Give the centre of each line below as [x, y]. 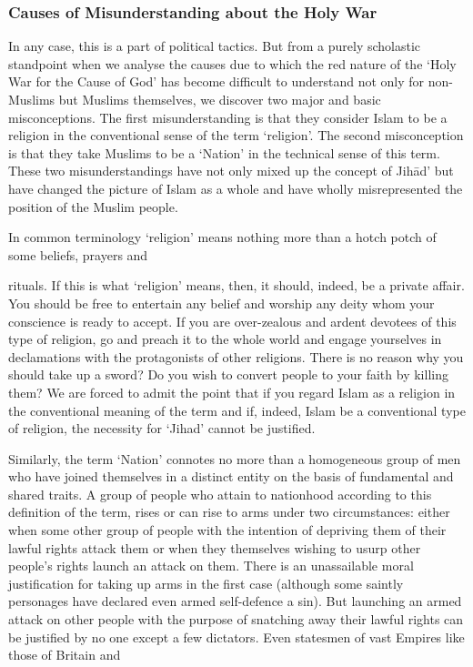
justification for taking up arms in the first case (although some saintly [206, 583]
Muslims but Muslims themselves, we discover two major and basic [195, 99]
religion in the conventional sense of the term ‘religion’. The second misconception [236, 135]
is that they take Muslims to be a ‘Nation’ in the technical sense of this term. [224, 152]
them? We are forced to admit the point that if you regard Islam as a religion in [232, 392]
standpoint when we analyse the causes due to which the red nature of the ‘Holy [232, 63]
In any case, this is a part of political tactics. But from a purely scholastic [215, 46]
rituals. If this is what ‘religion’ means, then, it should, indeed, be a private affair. [236, 285]
